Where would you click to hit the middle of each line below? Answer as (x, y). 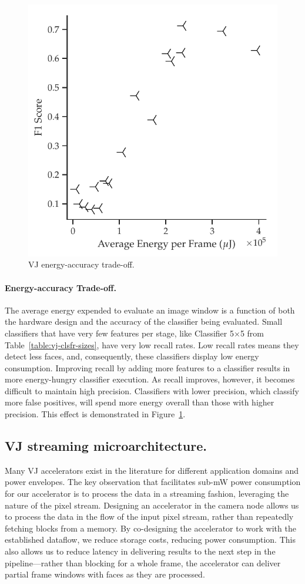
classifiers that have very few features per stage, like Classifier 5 (119, 333)
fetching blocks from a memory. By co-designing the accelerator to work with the (150, 528)
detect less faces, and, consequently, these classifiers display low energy (132, 356)
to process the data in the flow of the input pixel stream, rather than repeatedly (149, 517)
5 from (252, 333)
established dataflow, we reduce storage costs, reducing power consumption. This (150, 540)
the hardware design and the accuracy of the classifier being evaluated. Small (144, 321)
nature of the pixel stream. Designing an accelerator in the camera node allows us (152, 505)
